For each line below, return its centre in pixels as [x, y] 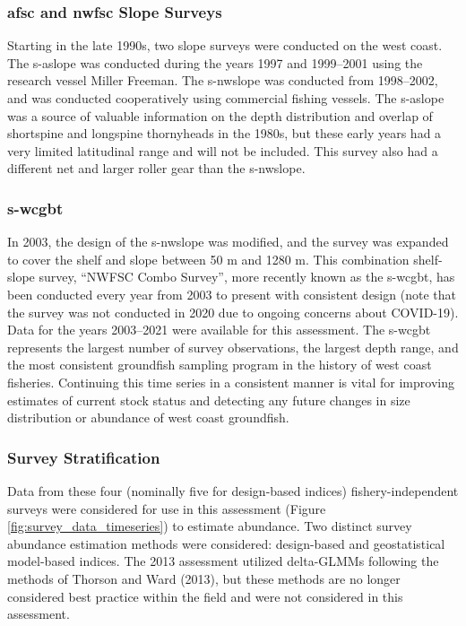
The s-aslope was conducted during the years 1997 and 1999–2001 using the [215, 62]
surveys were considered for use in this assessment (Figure [167, 508]
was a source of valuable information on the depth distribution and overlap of [220, 115]
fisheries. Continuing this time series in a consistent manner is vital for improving [231, 382]
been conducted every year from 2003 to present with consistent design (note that [232, 294]
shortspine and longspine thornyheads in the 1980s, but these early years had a [224, 133]
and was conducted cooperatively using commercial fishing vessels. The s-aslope [226, 98]
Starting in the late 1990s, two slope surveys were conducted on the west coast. [225, 45]
